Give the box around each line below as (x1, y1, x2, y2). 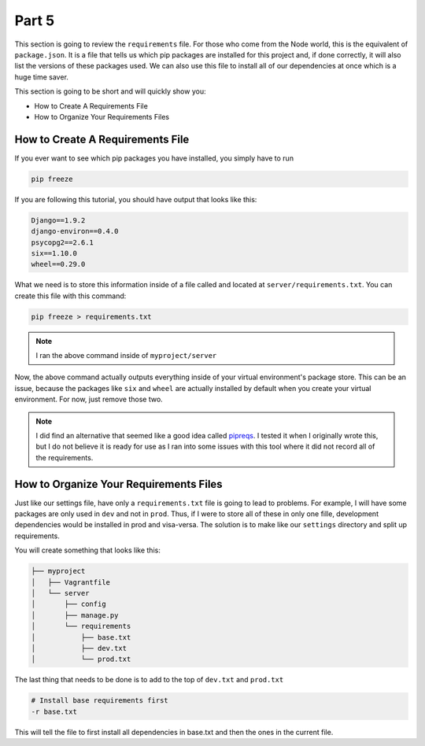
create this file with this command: (14, 291, 127, 301)
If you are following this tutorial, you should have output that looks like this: (14, 194, 257, 204)
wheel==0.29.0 (31, 260, 86, 269)
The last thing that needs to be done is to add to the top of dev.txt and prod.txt (14, 675, 284, 685)
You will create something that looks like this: (14, 545, 161, 555)
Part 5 (14, 12, 55, 29)
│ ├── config (31, 600, 106, 609)
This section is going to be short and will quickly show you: (14, 87, 206, 96)
